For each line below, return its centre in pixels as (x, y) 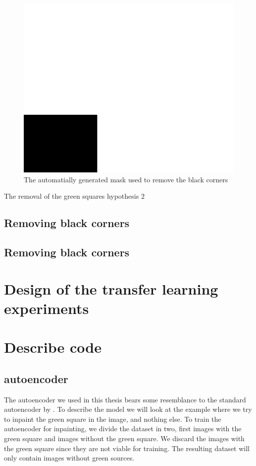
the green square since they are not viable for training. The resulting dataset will (127, 448)
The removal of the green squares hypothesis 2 (74, 196)
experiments (47, 308)
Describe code (53, 347)
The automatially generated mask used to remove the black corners (126, 179)
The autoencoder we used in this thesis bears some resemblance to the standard (125, 399)
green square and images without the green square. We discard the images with (124, 438)
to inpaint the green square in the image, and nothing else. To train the (113, 419)
